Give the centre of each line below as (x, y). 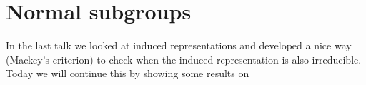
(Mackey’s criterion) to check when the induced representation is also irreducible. (184, 59)
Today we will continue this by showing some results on (128, 73)
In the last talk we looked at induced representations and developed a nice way (179, 45)
